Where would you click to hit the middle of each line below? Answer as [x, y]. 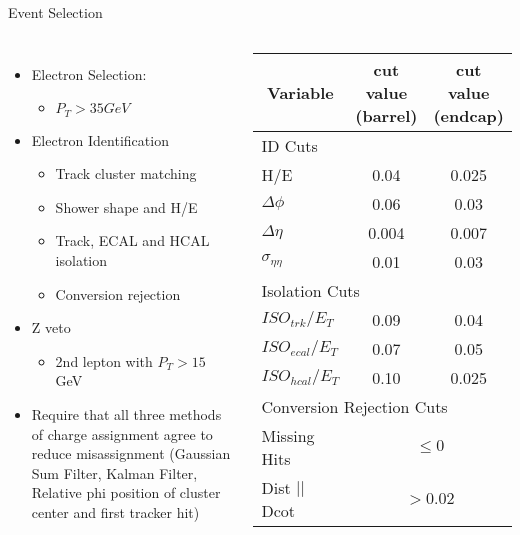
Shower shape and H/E [126, 206]
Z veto [51, 327]
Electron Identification [100, 139]
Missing [288, 435]
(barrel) [386, 115]
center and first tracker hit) [115, 511]
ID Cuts [289, 145]
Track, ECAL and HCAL [132, 240]
